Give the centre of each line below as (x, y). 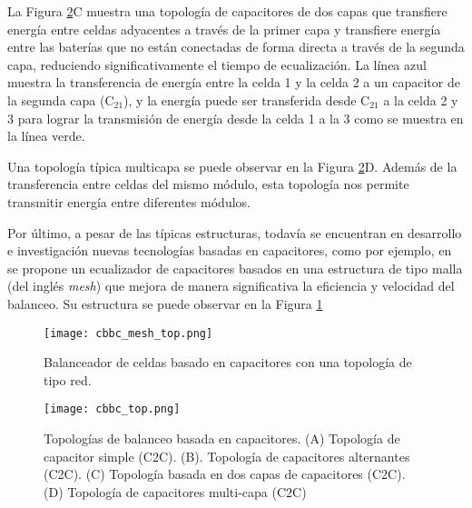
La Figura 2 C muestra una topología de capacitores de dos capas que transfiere (227, 11)
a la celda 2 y (421, 100)
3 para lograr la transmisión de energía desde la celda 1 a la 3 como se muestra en (236, 118)
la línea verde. (46, 136)
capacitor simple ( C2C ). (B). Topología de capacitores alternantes (227, 456)
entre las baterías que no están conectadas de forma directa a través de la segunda (236, 47)
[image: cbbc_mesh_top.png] (128, 333)
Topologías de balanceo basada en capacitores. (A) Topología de (222, 438)
